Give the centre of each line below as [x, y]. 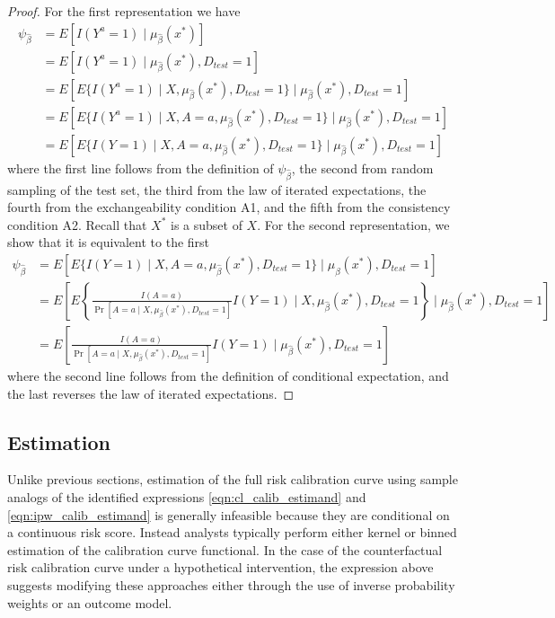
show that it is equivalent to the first [109, 242]
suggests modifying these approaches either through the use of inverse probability [231, 584]
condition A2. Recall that [77, 224]
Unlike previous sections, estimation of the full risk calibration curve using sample [233, 479]
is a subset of [206, 224]
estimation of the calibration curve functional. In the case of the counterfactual [225, 549]
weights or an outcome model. [90, 602]
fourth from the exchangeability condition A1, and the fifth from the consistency [229, 207]
